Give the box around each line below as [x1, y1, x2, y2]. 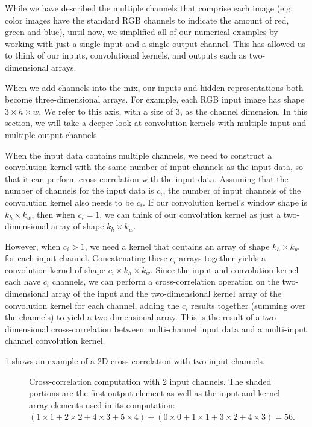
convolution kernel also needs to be [5, 195, 134, 208]
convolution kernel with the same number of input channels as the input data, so [5, 160, 304, 173]
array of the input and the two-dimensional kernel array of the [51, 287, 282, 300]
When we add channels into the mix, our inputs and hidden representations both [5, 81, 304, 93]
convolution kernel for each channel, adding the [5, 299, 179, 311]
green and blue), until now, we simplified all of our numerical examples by [5, 25, 278, 38]
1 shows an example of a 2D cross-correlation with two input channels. [5, 355, 265, 367]
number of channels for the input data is [5, 184, 154, 197]
